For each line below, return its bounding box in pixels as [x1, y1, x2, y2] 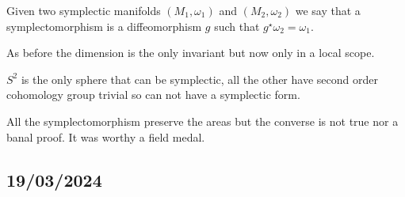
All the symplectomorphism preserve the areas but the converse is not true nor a [6, 112, 399, 129]
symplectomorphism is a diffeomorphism [6, 17, 202, 34]
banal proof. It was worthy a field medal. [6, 128, 205, 145]
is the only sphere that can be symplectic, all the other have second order [21, 70, 378, 87]
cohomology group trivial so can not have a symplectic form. [6, 86, 300, 103]
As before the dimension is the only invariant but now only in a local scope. [6, 44, 375, 61]
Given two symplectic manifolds [6, 2, 161, 18]
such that [214, 17, 260, 34]
